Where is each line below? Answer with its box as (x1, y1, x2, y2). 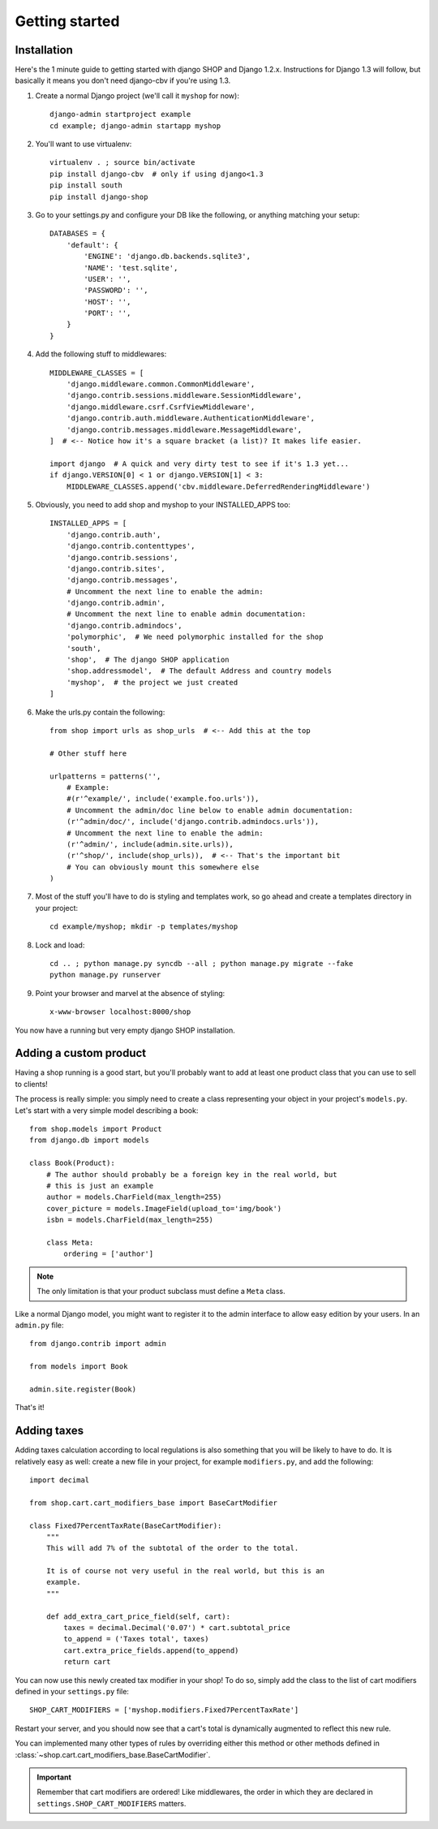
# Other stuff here (49, 748, 127, 758)
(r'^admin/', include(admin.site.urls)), (66, 839, 234, 848)
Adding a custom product (15, 1046, 147, 1060)
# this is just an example (45, 1181, 154, 1190)
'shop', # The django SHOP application (66, 655, 230, 665)
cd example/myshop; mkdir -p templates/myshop (49, 922, 238, 931)
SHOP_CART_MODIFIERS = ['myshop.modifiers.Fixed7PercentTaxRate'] (29, 1706, 299, 1715)
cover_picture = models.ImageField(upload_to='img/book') (45, 1204, 282, 1213)
